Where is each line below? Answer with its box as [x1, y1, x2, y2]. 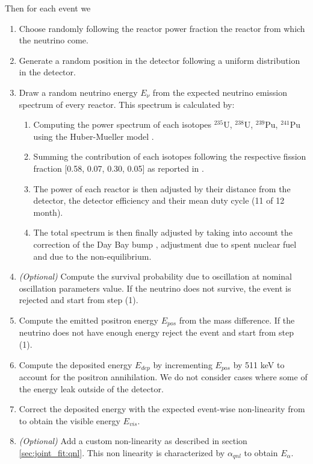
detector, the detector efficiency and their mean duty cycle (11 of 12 [33, 194, 285, 207]
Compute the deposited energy [19, 358, 132, 371]
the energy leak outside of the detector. [19, 382, 164, 395]
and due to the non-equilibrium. [33, 249, 152, 262]
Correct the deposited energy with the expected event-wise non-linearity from [19, 403, 305, 415]
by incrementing [153, 358, 212, 371]
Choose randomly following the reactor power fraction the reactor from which [19, 22, 305, 34]
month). [33, 205, 63, 218]
